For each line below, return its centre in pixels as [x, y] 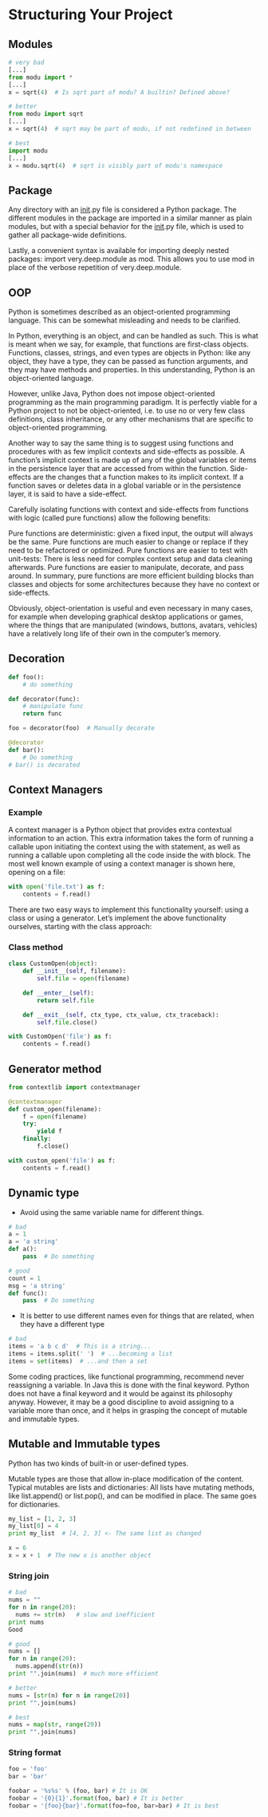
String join [29, 1576]
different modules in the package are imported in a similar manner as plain [130, 218]
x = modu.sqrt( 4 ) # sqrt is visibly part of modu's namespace [116, 165]
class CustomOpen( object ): [53, 964]
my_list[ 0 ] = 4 [33, 1526]
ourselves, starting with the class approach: [80, 926]
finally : [37, 1139]
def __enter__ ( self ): [58, 993]
